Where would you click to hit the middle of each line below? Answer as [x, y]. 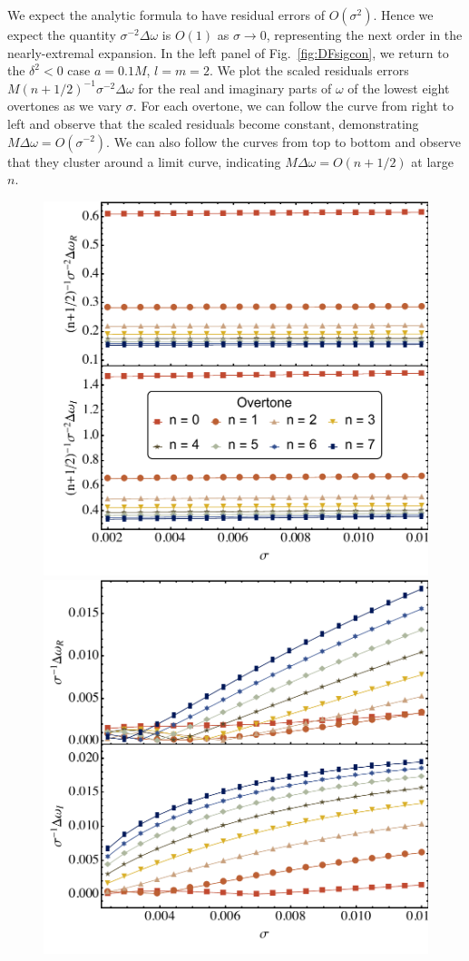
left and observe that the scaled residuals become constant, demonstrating [213, 123]
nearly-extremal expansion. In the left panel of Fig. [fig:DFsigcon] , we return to [228, 52]
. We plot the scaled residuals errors [309, 70]
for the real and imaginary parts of [235, 88]
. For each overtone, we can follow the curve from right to [293, 106]
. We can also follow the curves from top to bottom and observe [283, 141]
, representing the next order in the [364, 34]
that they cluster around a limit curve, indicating [144, 161]
